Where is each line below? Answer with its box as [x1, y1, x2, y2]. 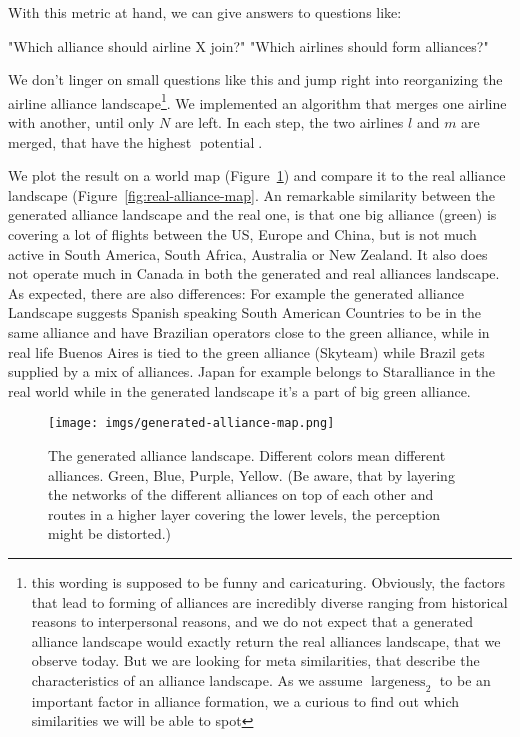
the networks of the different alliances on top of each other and [48, 484, 434, 505]
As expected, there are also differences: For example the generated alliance [8, 282, 464, 303]
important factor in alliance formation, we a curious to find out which [31, 690, 460, 711]
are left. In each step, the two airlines [174, 112, 404, 133]
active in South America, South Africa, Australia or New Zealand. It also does [8, 243, 488, 264]
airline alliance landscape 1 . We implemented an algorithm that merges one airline [8, 89, 507, 113]
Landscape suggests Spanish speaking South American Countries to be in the [8, 302, 481, 323]
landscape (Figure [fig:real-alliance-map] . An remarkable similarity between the [8, 184, 496, 205]
